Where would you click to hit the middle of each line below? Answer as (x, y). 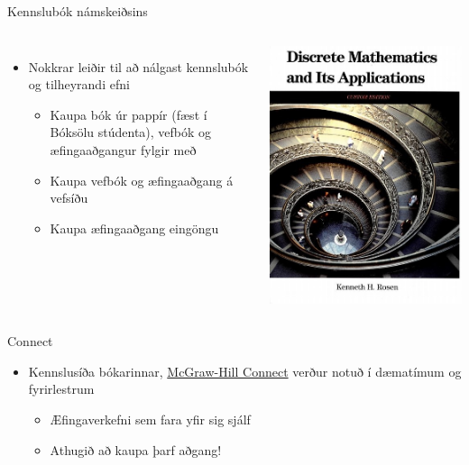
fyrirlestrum (61, 389)
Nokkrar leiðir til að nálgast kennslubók (138, 66)
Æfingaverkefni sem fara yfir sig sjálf (150, 419)
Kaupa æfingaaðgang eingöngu (134, 228)
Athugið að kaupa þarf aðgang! (136, 449)
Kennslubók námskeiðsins (78, 11)
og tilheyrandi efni (79, 84)
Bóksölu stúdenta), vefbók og (131, 132)
